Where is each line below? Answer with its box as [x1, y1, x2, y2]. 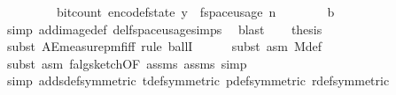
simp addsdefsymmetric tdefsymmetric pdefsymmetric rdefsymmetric [6, 71, 390, 90]
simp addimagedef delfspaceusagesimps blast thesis [6, 19, 322, 38]
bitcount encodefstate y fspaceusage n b [56, 3, 335, 20]
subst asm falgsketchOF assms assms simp [6, 54, 247, 72]
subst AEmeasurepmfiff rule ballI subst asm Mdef [6, 37, 322, 55]
